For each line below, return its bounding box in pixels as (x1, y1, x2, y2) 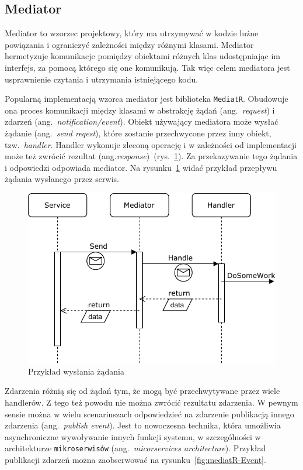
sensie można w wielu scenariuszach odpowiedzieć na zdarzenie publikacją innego (5, 407, 294, 420)
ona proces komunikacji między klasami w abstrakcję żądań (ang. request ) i (5, 104, 275, 116)
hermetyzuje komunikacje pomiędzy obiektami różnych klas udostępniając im (5, 50, 280, 62)
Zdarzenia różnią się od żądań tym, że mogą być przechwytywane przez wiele (5, 385, 280, 397)
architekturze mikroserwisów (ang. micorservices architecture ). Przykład (5, 442, 266, 454)
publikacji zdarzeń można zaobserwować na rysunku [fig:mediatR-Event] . (5, 454, 266, 466)
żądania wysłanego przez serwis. (5, 173, 119, 185)
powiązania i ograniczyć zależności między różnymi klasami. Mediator (5, 38, 254, 50)
